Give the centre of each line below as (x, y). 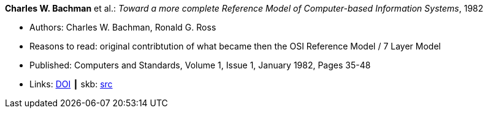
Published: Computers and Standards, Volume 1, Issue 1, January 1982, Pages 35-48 (200, 65)
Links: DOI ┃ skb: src (71, 84)
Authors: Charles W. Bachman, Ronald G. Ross (123, 27)
